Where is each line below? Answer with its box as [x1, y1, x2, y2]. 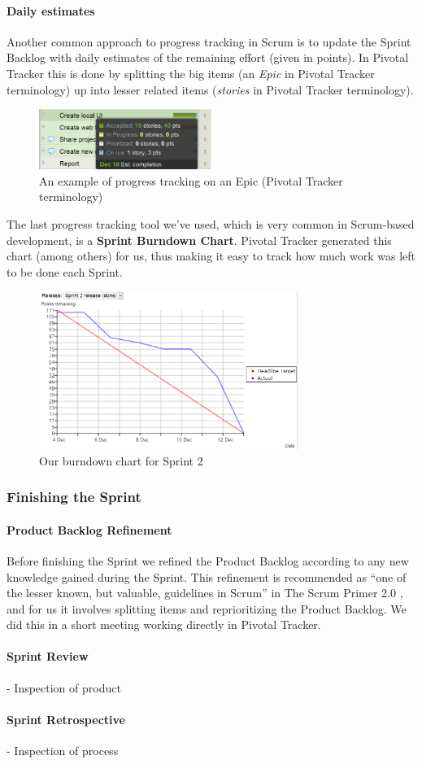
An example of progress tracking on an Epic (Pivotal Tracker [39, 172, 343, 189]
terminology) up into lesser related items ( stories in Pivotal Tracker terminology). [7, 81, 414, 98]
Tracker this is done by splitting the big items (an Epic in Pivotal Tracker [7, 64, 375, 81]
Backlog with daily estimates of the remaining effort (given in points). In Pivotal [7, 49, 409, 66]
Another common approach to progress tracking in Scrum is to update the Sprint [7, 33, 411, 50]
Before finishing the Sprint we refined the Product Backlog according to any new [7, 552, 409, 569]
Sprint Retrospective [7, 710, 125, 727]
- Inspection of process [7, 742, 119, 759]
